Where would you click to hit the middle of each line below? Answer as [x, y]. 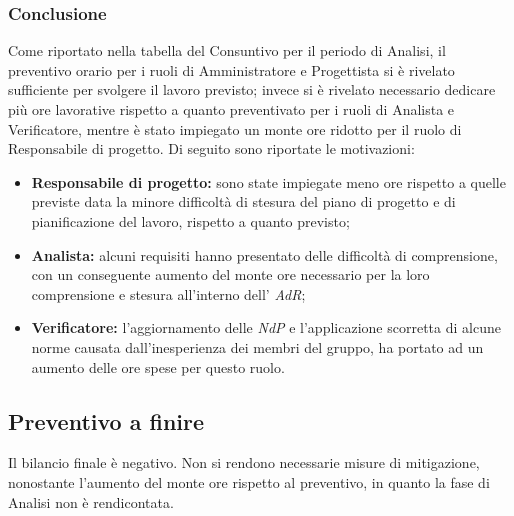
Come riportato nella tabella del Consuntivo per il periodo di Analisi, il [227, 50]
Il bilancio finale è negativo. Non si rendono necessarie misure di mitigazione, [244, 462]
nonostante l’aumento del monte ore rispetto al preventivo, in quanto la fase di [249, 481]
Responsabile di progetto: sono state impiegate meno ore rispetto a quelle [268, 181]
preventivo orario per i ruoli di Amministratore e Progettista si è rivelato [231, 69]
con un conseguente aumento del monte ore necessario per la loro [230, 274]
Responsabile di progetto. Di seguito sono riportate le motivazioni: [211, 148]
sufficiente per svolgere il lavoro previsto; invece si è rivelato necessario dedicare [252, 89]
